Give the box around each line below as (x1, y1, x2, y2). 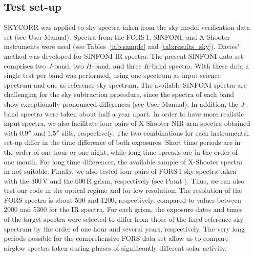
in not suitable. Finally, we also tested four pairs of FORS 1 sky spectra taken (4, 166, 237, 176)
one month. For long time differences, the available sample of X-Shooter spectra (4, 156, 243, 166)
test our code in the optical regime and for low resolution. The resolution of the (4, 185, 242, 195)
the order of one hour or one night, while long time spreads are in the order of (4, 146, 238, 157)
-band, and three (91, 60, 142, 70)
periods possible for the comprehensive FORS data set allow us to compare (4, 233, 229, 243)
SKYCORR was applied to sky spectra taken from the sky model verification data (4, 22, 250, 32)
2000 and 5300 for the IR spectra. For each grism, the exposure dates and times (4, 204, 243, 214)
